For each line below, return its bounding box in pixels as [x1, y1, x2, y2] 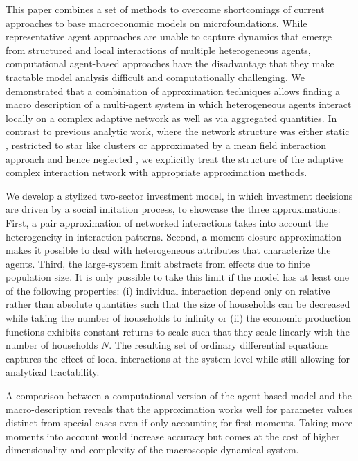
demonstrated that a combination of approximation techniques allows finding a [6, 83, 340, 98]
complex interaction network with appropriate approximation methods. [6, 165, 307, 180]
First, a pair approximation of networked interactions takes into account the [6, 215, 329, 229]
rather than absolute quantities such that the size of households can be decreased [6, 297, 350, 311]
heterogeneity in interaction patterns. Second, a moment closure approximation [6, 229, 341, 243]
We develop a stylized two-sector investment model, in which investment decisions [6, 188, 353, 202]
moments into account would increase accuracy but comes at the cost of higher [6, 428, 340, 443]
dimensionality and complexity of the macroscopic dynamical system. [6, 442, 299, 457]
